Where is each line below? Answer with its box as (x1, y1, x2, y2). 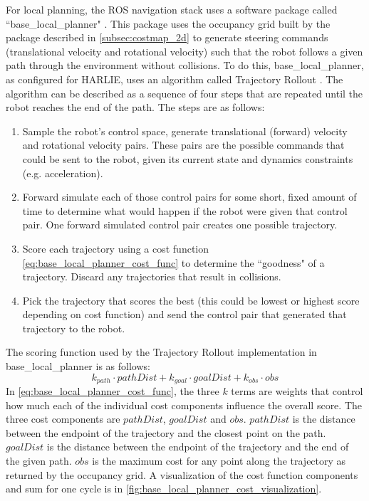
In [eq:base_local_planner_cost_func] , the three (6, 384, 219, 399)
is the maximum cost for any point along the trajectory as (92, 453, 346, 468)
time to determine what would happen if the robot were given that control (22, 203, 348, 218)
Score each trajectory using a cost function (22, 241, 209, 255)
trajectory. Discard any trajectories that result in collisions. (22, 269, 281, 284)
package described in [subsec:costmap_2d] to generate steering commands (6, 30, 328, 45)
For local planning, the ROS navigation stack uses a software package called (6, 2, 338, 16)
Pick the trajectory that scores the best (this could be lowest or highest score (22, 292, 360, 307)
